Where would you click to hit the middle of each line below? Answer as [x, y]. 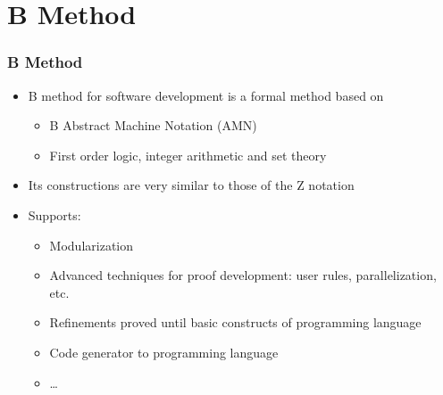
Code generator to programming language [164, 352]
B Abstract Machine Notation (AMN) [153, 125]
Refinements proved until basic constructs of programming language [235, 322]
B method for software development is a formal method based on [206, 95]
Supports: [54, 214]
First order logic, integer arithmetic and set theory [188, 155]
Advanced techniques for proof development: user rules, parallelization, [243, 275]
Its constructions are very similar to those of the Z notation [191, 185]
